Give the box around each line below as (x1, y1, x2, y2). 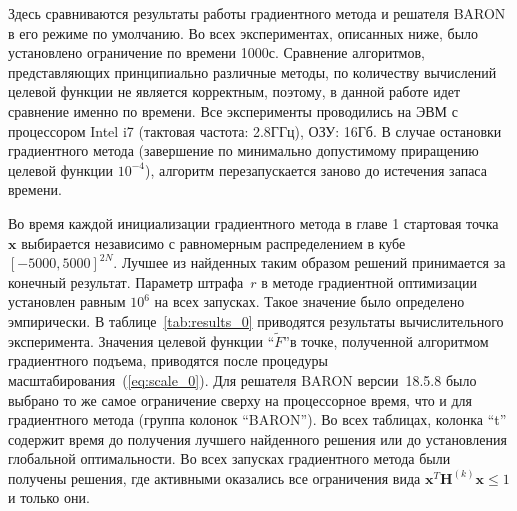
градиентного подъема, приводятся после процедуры (8, 350, 328, 371)
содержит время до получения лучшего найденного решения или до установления (8, 428, 507, 449)
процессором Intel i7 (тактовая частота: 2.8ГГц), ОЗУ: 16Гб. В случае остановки (8, 120, 502, 141)
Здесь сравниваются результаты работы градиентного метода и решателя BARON (8, 3, 506, 23)
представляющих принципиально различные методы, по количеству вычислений (8, 61, 497, 82)
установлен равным (8, 291, 126, 312)
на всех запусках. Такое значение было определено (154, 291, 465, 312)
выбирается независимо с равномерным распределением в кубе (21, 232, 406, 253)
